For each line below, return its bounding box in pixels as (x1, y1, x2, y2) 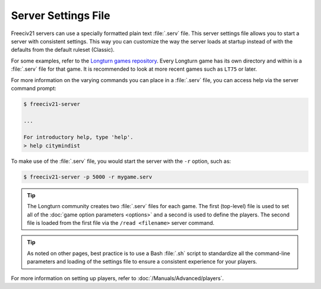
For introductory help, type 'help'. (23, 134, 134, 141)
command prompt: (11, 84, 56, 92)
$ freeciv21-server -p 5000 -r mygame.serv (23, 173, 153, 180)
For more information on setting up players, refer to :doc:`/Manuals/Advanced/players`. (11, 274, 224, 282)
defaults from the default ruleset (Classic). (11, 46, 115, 54)
